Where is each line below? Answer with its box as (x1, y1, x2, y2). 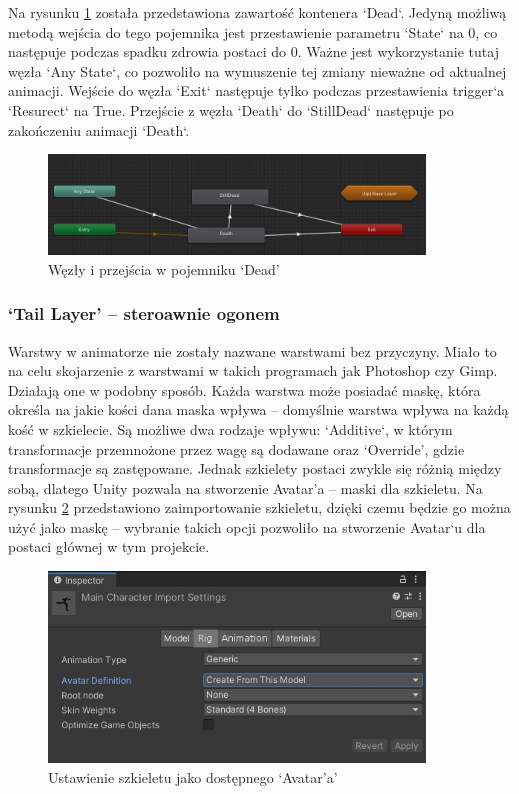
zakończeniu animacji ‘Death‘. (8, 119, 190, 140)
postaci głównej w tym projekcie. (8, 536, 210, 557)
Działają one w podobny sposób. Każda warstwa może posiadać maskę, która (8, 379, 481, 400)
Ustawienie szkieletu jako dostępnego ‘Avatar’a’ (48, 766, 338, 787)
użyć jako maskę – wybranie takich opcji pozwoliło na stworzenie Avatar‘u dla (8, 516, 486, 537)
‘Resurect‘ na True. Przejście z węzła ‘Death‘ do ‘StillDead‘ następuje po (8, 99, 454, 120)
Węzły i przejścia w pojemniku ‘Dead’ (48, 258, 280, 279)
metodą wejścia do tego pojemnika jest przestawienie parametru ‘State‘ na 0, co (8, 21, 498, 42)
